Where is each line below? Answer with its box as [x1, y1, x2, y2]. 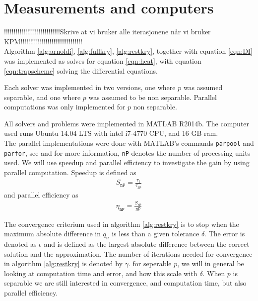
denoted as [4, 239, 37, 249]
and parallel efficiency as [4, 189, 78, 200]
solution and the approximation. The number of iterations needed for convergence [4, 248, 253, 259]
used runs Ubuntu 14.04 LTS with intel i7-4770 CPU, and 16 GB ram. [4, 128, 218, 138]
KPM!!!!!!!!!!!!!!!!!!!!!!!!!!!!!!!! [4, 36, 82, 46]
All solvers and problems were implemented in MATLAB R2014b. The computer [4, 118, 250, 128]
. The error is [204, 228, 245, 239]
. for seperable [129, 258, 172, 269]
